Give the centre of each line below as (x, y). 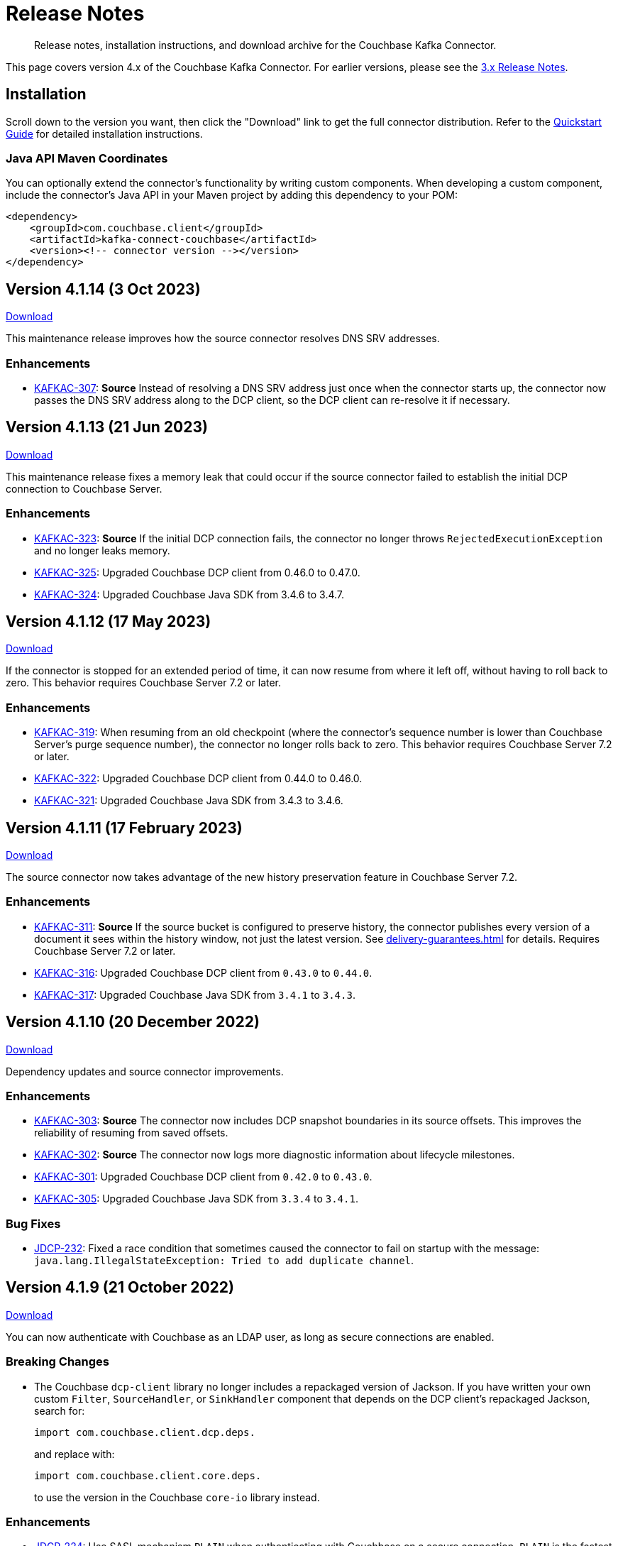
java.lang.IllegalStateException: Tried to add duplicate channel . (224, 1261)
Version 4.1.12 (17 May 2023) (109, 621)
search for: (60, 1410)
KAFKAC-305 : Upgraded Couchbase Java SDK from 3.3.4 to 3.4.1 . (196, 1199)
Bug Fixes (33, 1223)
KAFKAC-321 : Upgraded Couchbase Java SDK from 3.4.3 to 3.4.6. (189, 801)
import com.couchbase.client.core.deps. (148, 1475)
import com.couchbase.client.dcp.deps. (145, 1432)
